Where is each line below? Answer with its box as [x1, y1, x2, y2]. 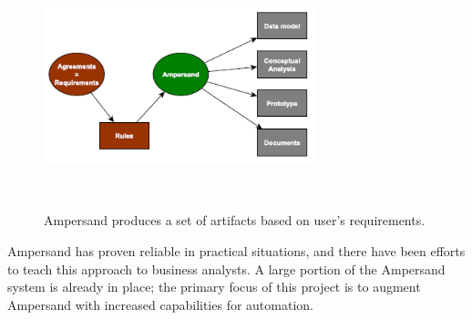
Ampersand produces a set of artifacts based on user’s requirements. [44, 211, 426, 230]
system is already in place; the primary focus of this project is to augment [7, 277, 421, 296]
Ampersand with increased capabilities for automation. [7, 294, 313, 314]
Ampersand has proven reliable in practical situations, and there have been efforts [7, 241, 466, 260]
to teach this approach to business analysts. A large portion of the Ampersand [7, 259, 446, 278]
